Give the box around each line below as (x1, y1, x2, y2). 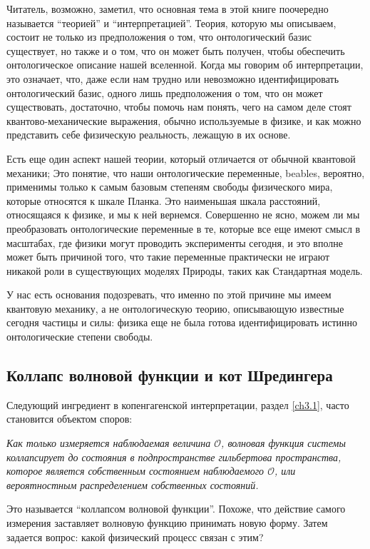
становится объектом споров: (6, 411, 133, 426)
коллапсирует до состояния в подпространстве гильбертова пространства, (6, 449, 341, 464)
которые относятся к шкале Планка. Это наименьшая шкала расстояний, (6, 193, 321, 208)
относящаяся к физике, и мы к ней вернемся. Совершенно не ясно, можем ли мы (6, 207, 360, 222)
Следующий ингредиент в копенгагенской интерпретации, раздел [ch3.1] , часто (6, 397, 349, 412)
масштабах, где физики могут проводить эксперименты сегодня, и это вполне (6, 235, 343, 250)
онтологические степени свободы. (6, 329, 153, 344)
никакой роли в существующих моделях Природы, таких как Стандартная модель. (6, 263, 363, 278)
